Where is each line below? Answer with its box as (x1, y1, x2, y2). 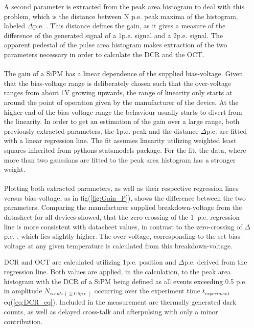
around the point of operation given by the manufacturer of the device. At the (4, 97, 239, 107)
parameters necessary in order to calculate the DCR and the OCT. (4, 49, 205, 59)
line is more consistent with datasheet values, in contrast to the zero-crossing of (4, 221, 242, 231)
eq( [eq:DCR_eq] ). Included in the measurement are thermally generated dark (4, 297, 236, 307)
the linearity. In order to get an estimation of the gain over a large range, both (4, 116, 240, 126)
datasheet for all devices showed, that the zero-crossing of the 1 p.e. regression (4, 212, 240, 222)
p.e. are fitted (206, 125, 247, 136)
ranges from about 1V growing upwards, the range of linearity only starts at (4, 87, 232, 98)
